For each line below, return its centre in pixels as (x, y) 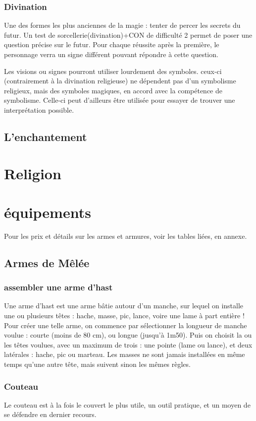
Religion (33, 173)
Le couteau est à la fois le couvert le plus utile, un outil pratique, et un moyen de (127, 404)
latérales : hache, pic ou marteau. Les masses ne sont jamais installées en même (125, 354)
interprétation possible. (39, 109)
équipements (48, 212)
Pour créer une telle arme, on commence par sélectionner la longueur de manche (126, 325)
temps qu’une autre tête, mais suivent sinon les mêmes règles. (97, 364)
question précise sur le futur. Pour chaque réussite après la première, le (112, 44)
